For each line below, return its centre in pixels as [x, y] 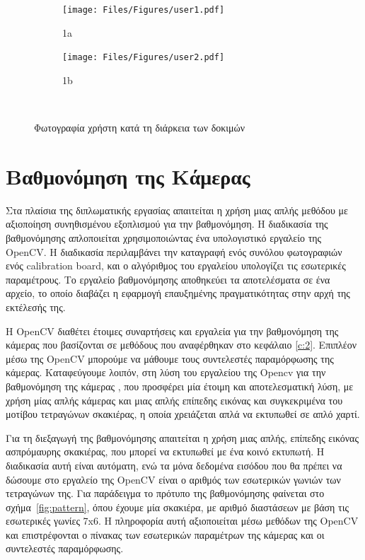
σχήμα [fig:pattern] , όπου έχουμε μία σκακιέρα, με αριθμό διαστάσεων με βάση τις [178, 507]
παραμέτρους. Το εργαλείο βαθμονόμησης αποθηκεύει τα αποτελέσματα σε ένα [168, 279]
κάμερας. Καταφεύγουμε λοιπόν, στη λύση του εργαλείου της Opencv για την [166, 372]
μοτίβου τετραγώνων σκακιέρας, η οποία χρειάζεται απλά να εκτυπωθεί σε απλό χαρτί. [183, 414]
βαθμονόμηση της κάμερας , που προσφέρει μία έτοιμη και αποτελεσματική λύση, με [180, 386]
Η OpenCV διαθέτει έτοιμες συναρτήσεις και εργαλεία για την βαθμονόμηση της [172, 331]
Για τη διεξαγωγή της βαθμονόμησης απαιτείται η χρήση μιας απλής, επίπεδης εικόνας [182, 437]
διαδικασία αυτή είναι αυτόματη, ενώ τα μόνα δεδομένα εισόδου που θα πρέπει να [174, 465]
